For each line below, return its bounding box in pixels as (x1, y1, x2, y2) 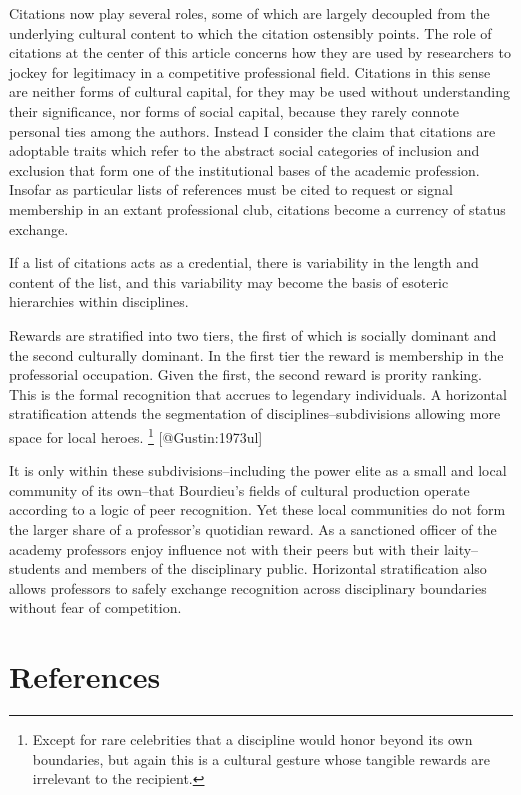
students (9, 558, 61, 579)
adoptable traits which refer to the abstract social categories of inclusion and (9, 140, 480, 161)
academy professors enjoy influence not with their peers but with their (9, 538, 440, 559)
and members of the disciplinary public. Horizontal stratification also (64, 558, 487, 579)
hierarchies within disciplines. (9, 291, 189, 312)
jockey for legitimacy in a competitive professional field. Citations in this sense (9, 61, 491, 82)
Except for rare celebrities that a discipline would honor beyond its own (32, 729, 473, 749)
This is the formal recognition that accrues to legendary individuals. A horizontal (9, 383, 507, 404)
